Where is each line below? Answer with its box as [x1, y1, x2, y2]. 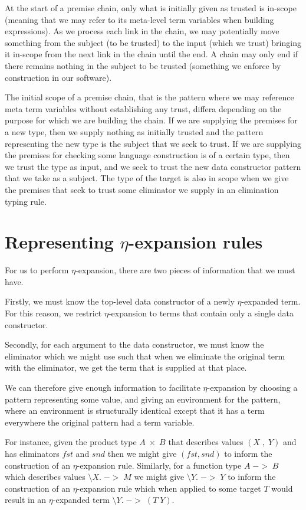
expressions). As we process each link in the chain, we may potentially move [5, 25, 279, 37]
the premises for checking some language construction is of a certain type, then [5, 149, 290, 161]
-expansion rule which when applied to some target [77, 482, 261, 494]
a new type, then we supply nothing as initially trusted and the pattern [5, 125, 264, 138]
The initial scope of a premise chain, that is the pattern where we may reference [5, 91, 294, 103]
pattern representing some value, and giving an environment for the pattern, [5, 393, 281, 405]
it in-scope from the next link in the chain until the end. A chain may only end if [5, 48, 298, 60]
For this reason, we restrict [5, 307, 102, 319]
